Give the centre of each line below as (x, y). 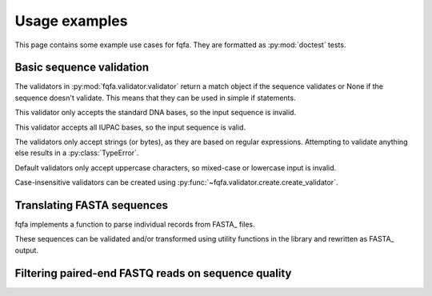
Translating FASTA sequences (91, 205)
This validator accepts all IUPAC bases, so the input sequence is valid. (130, 127)
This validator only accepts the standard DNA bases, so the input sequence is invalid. (155, 113)
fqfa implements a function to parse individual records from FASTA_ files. (135, 225)
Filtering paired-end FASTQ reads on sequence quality (153, 273)
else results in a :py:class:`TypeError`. (77, 153)
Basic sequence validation (82, 68)
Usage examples (71, 21)
